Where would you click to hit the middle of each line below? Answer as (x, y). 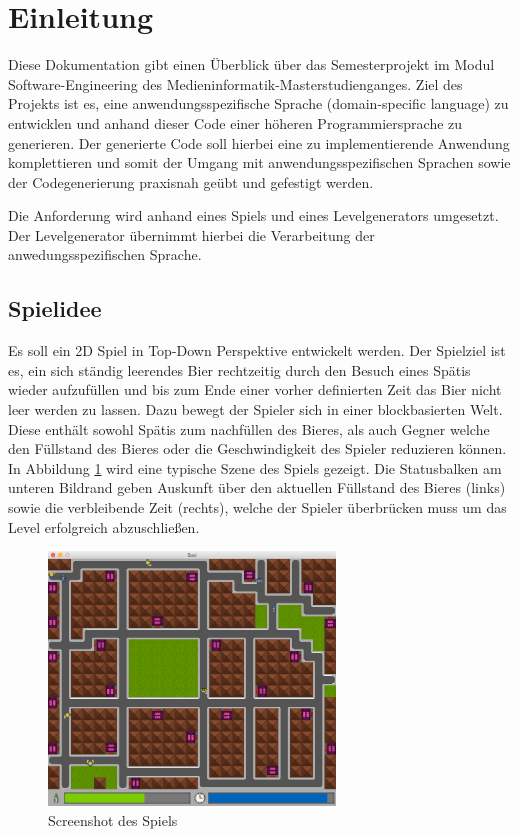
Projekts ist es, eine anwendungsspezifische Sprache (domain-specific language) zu (258, 103)
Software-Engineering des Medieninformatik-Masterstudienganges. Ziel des (235, 83)
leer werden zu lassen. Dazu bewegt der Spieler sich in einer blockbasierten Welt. (255, 409)
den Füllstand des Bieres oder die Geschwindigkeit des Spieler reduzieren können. (257, 448)
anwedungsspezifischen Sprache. (105, 254)
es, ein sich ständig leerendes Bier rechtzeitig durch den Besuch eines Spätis (239, 369)
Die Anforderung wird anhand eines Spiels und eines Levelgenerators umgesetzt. (253, 215)
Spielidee (55, 308)
